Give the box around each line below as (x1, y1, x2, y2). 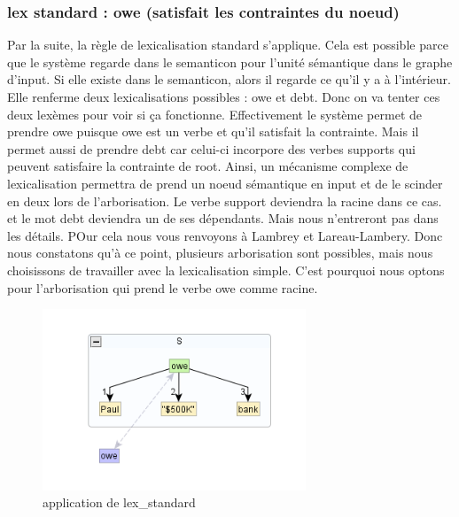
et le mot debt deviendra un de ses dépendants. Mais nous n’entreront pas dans (7, 209, 439, 228)
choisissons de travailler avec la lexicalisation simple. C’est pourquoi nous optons (7, 260, 445, 279)
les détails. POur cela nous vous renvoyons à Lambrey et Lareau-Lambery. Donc (7, 226, 443, 244)
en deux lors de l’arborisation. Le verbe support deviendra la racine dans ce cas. (7, 191, 442, 210)
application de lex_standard (43, 493, 196, 512)
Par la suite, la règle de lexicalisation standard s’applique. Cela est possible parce (7, 35, 448, 54)
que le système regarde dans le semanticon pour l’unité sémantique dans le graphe (7, 52, 453, 71)
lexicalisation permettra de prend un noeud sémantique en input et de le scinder (7, 174, 443, 192)
